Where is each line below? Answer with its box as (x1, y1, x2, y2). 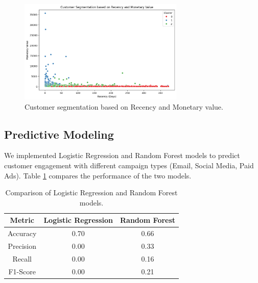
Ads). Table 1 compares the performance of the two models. (4, 170, 192, 181)
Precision (8, 241, 36, 251)
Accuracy (8, 228, 37, 239)
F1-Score (8, 266, 36, 276)
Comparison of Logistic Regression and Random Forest (5, 187, 178, 198)
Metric (10, 215, 34, 225)
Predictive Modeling (4, 126, 114, 142)
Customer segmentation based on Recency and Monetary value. (25, 101, 223, 112)
